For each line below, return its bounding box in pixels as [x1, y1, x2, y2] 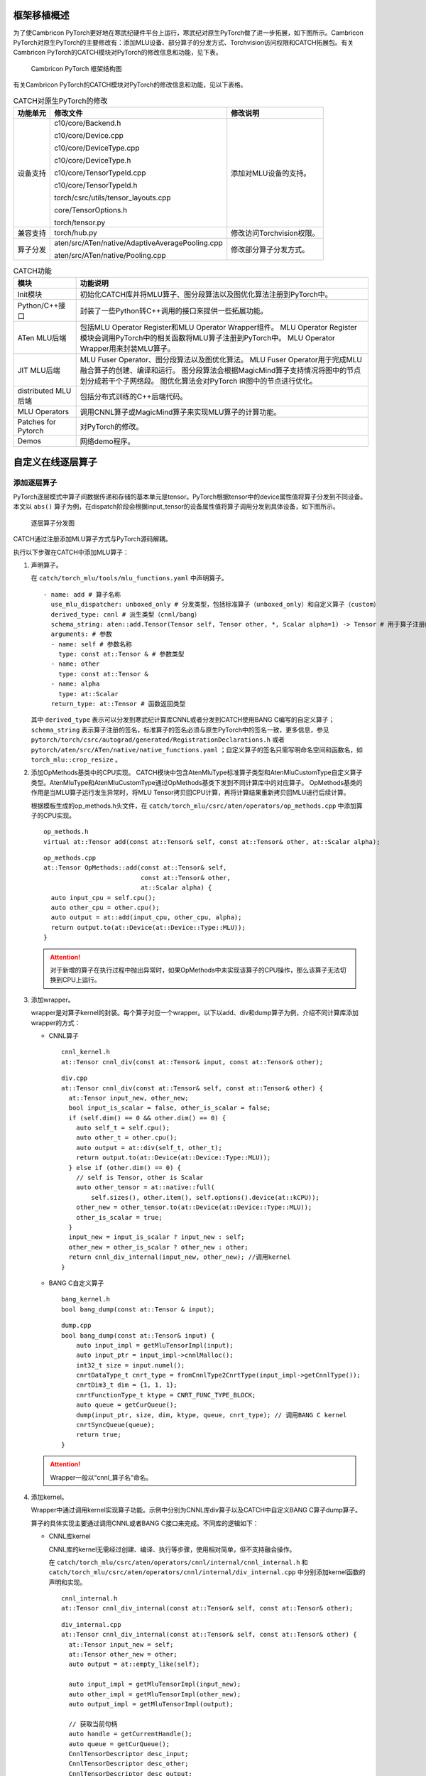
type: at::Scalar [58, 690, 119, 698]
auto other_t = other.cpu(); [75, 1134, 177, 1142]
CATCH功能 [13, 266, 53, 276]
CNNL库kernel [48, 1532, 92, 1541]
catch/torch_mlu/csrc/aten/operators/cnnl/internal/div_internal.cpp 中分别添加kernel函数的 [48, 1568, 366, 1576]
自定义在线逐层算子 [13, 455, 97, 468]
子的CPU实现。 [31, 811, 76, 820]
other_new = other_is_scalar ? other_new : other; [68, 1243, 248, 1251]
